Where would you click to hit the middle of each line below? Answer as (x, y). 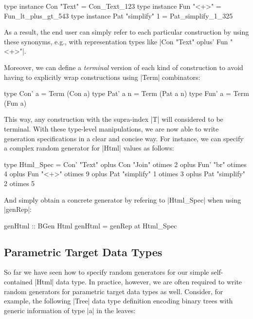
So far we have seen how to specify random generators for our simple (107, 272)
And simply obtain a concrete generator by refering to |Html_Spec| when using (123, 199)
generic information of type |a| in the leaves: (70, 310)
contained (18, 282)
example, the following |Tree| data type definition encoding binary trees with (118, 301)
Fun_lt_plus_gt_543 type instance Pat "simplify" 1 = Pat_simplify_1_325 (118, 15)
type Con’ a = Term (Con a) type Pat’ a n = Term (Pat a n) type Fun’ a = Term (126, 93)
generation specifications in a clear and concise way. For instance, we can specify (124, 138)
